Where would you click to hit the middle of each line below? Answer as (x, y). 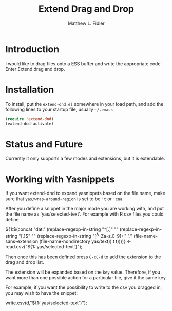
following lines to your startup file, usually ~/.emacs (59, 109)
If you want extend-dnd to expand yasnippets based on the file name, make (85, 193)
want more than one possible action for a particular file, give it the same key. (86, 277)
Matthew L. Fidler (86, 23)
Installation (30, 90)
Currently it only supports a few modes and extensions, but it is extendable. (85, 158)
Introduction (32, 49)
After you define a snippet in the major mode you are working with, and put (85, 209)
